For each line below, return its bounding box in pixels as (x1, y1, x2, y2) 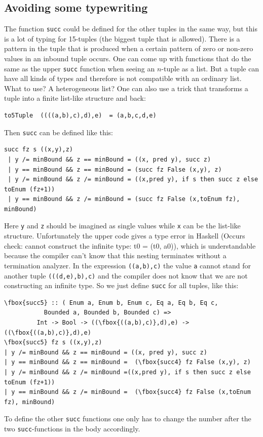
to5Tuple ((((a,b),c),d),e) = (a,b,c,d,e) (4, 112, 157, 120)
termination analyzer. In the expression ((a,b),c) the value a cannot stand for (4, 260, 251, 270)
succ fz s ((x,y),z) (4, 146, 73, 153)
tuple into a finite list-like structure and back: (4, 93, 146, 103)
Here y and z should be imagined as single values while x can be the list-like (4, 220, 241, 231)
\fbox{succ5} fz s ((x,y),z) (4, 339, 102, 346)
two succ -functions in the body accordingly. (4, 423, 140, 434)
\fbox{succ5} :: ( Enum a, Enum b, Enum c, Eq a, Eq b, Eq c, (4, 299, 218, 306)
